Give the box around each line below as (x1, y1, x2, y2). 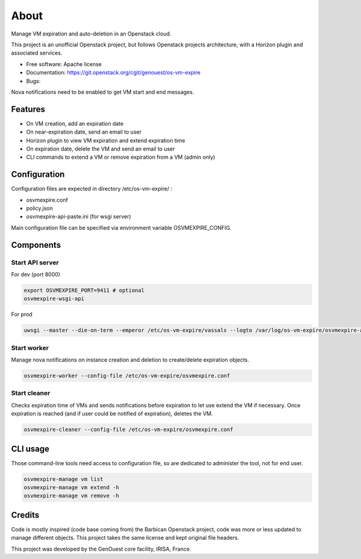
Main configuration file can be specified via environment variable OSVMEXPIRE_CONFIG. (11, 224, 232, 231)
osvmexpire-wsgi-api (23, 295, 84, 302)
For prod (11, 310, 32, 318)
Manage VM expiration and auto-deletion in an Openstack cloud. (11, 30, 171, 37)
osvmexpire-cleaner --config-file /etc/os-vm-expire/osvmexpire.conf (23, 426, 233, 433)
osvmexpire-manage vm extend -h (23, 484, 120, 491)
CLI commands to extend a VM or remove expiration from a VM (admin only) (26, 153, 216, 161)
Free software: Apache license (26, 60, 102, 67)
